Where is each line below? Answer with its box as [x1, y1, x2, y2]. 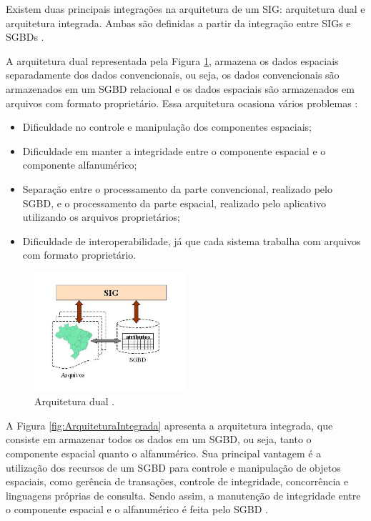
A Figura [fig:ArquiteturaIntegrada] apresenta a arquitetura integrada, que [6, 417, 333, 432]
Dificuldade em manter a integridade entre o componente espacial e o [22, 143, 326, 158]
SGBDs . [6, 29, 44, 44]
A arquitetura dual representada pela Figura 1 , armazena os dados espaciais [6, 53, 339, 68]
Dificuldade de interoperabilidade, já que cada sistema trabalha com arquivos [22, 233, 361, 248]
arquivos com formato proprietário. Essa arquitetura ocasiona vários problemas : [6, 95, 358, 110]
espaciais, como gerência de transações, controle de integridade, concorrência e [6, 474, 349, 489]
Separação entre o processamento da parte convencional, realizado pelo [22, 181, 332, 196]
